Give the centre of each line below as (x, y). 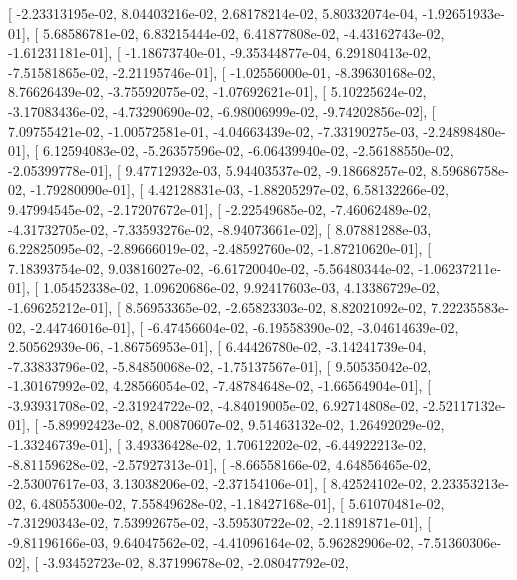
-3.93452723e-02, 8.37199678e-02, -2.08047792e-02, (195, 561)
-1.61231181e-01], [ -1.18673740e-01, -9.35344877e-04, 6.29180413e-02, (220, 52)
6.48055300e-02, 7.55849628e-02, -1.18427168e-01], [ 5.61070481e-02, (237, 502)
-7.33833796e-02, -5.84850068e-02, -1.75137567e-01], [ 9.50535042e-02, (220, 365)
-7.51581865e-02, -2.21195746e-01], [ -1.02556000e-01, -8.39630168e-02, (222, 71)
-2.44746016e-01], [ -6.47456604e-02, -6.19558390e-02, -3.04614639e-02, (244, 326)
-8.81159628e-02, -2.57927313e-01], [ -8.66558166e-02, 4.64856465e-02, (220, 463)
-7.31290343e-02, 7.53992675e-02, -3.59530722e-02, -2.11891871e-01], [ (220, 522)
